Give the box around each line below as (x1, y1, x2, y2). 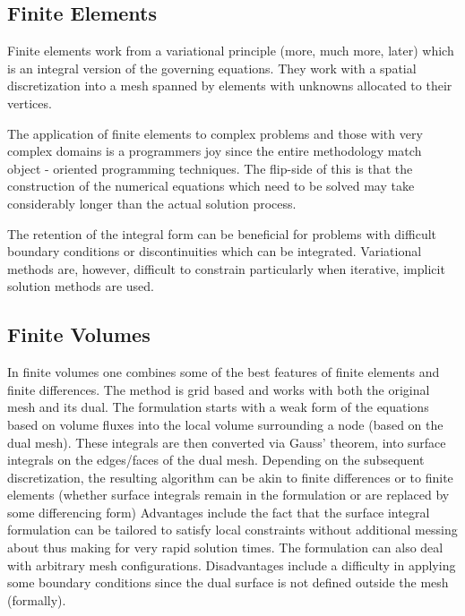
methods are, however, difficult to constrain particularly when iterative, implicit (7, 259, 445, 278)
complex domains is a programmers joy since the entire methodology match (7, 141, 422, 160)
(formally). (7, 590, 66, 609)
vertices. (7, 93, 52, 112)
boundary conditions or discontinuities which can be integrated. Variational (7, 242, 422, 261)
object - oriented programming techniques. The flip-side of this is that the (7, 158, 413, 177)
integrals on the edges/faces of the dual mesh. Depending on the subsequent (7, 450, 425, 469)
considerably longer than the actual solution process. (7, 193, 297, 212)
